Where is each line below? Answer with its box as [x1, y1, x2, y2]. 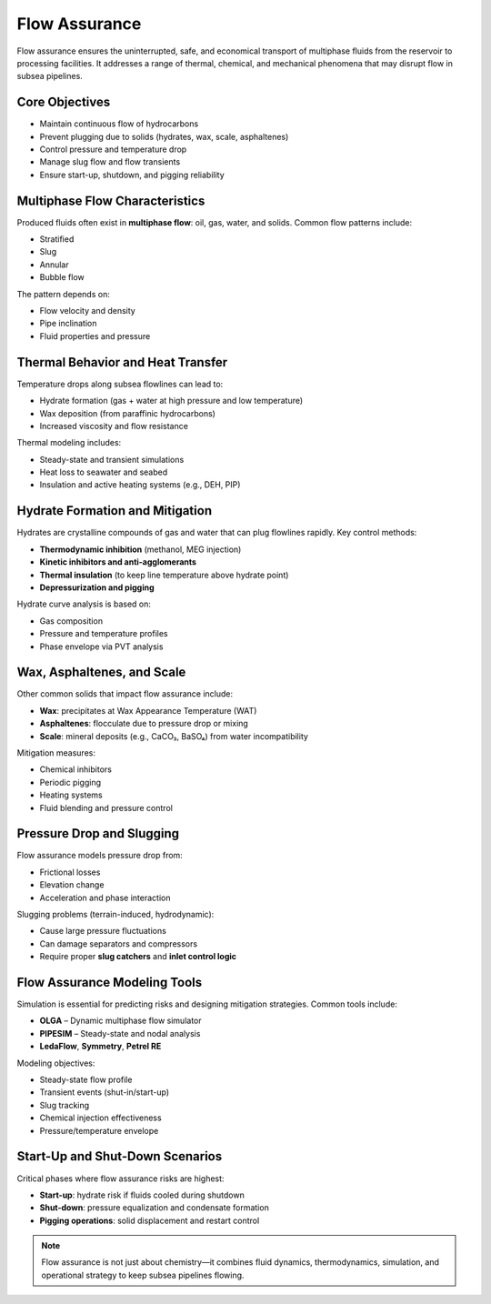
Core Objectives [16, 95, 111, 110]
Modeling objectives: [16, 1058, 95, 1068]
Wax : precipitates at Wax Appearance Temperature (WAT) [39, 705, 257, 716]
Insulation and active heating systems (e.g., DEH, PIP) [39, 479, 241, 490]
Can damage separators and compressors [39, 938, 198, 949]
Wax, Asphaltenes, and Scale [16, 665, 186, 680]
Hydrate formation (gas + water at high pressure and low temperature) [39, 396, 304, 406]
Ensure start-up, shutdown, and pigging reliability [39, 169, 225, 180]
